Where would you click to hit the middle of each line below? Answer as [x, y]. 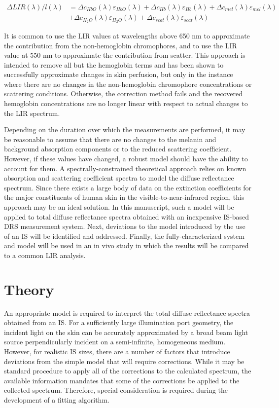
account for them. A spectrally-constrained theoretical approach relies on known [125, 168]
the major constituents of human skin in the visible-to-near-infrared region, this [124, 197]
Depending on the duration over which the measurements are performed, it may [125, 130]
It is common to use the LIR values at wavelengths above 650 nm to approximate [127, 35]
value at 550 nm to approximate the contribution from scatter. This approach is [125, 55]
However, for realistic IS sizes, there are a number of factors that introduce [117, 352]
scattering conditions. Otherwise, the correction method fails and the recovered [123, 93]
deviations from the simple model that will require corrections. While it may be [124, 361]
